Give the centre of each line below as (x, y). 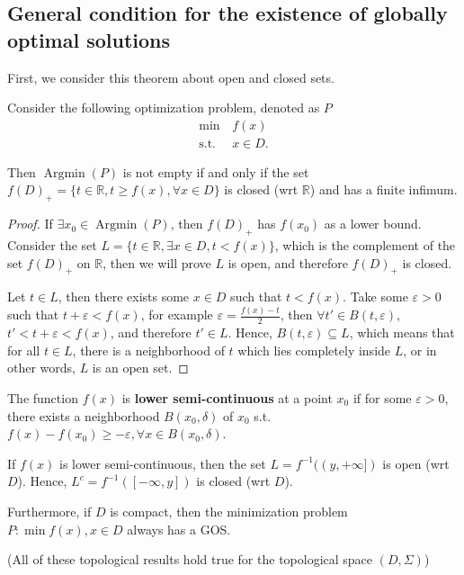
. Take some (375, 296)
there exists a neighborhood (84, 415)
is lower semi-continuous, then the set (163, 463)
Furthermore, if (49, 511)
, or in (420, 350)
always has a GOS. (179, 529)
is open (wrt (416, 463)
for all (24, 350)
